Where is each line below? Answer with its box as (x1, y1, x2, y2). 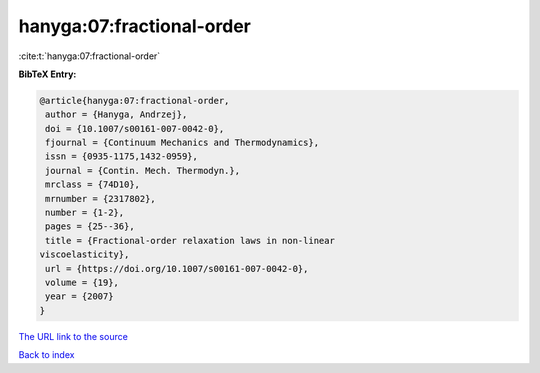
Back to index (18, 349, 75, 361)
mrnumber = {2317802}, (45, 193, 157, 204)
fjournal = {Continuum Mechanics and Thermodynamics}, (45, 137, 320, 149)
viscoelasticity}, (39, 249, 130, 260)
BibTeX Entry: (18, 68, 77, 80)
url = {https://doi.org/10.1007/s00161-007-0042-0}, (45, 263, 309, 274)
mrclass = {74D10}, (45, 179, 140, 190)
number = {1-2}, (45, 207, 125, 219)
